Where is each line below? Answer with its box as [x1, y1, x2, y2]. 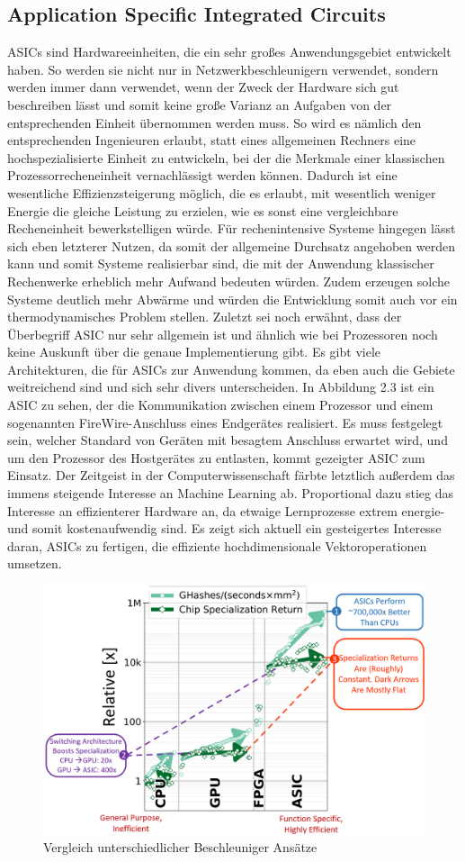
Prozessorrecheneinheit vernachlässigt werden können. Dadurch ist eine [7, 166, 398, 185]
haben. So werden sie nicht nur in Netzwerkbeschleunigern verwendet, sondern [7, 59, 439, 78]
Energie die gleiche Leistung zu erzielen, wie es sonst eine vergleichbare [7, 201, 398, 220]
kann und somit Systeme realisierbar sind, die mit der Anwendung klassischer [7, 254, 434, 273]
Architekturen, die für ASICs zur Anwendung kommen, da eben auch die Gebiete [7, 359, 455, 378]
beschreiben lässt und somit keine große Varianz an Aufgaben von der [7, 95, 392, 113]
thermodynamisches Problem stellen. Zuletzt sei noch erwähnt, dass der [7, 307, 402, 326]
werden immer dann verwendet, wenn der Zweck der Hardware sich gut [7, 77, 399, 96]
